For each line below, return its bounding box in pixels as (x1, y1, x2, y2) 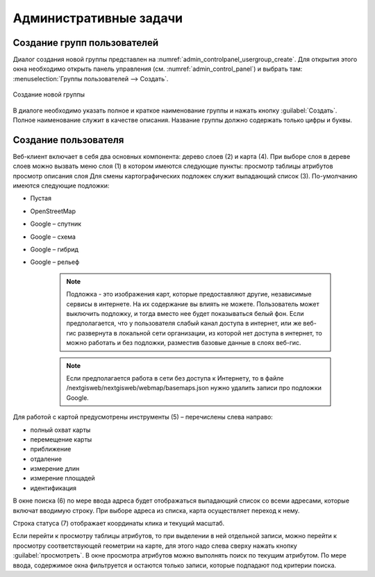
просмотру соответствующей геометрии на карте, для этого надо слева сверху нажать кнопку (12, 542, 298, 550)
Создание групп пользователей (12, 37, 159, 49)
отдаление (30, 455, 62, 463)
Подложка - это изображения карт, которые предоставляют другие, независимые (66, 290, 312, 299)
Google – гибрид (30, 245, 79, 253)
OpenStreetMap (30, 207, 76, 215)
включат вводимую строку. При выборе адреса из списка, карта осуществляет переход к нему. (12, 506, 300, 515)
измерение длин (30, 465, 80, 473)
